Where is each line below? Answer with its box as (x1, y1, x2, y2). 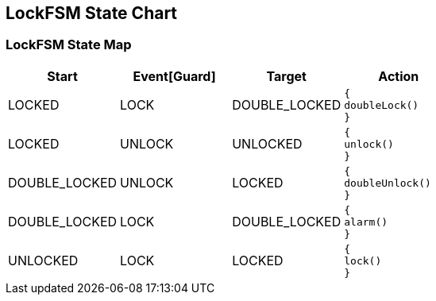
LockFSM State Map (6, 37, 132, 53)
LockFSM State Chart (6, 3, 178, 23)
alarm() (344, 215, 388, 228)
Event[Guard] (133, 68, 216, 84)
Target (266, 68, 307, 84)
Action (378, 68, 419, 84)
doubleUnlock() (344, 176, 431, 189)
